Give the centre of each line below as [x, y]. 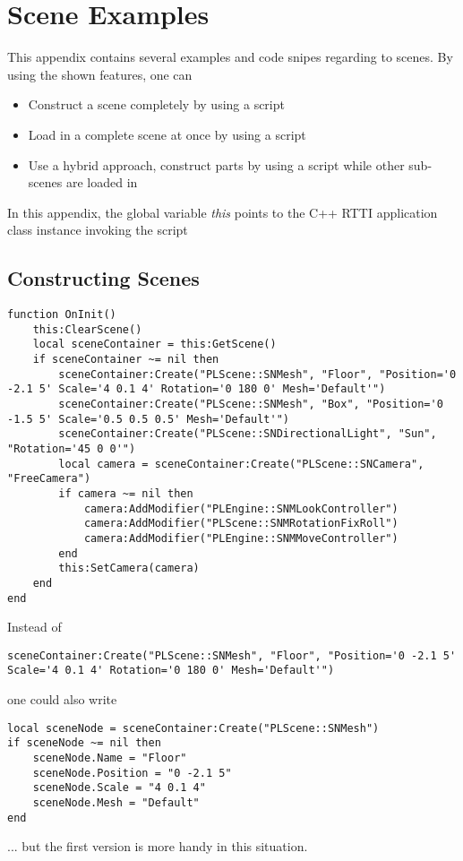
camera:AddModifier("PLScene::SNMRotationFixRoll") [241, 524]
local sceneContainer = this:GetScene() [154, 344]
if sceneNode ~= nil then [84, 743]
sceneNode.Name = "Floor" [110, 758]
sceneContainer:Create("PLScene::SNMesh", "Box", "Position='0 [251, 405]
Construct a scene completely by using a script [156, 104]
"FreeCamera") [49, 479]
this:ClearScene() [87, 329]
